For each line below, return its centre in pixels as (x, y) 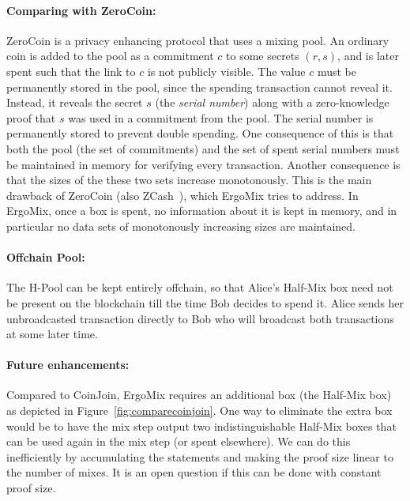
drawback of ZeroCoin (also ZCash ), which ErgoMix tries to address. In (182, 195)
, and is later (368, 56)
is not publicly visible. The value (226, 71)
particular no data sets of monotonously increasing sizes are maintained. (181, 226)
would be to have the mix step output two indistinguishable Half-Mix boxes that (201, 426)
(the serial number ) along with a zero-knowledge (272, 102)
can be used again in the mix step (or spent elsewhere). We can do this (179, 441)
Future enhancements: (68, 365)
